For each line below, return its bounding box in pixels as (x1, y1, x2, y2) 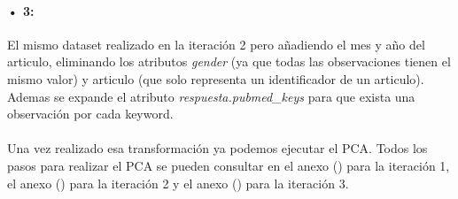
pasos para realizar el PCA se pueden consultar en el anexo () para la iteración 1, (7, 156, 450, 174)
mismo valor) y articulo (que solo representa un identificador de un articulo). (7, 69, 424, 88)
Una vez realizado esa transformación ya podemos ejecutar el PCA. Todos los (7, 139, 428, 157)
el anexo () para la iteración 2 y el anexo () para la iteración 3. (7, 173, 349, 192)
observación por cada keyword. (7, 104, 174, 123)
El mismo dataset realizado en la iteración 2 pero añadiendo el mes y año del (7, 34, 425, 53)
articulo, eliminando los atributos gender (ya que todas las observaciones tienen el (7, 52, 451, 71)
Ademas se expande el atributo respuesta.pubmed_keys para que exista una (7, 87, 415, 105)
